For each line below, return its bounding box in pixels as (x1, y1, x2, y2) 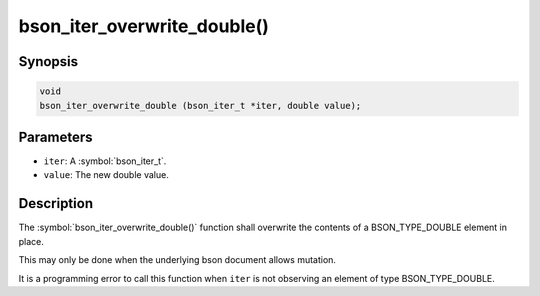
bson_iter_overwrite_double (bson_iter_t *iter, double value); (39, 100, 362, 111)
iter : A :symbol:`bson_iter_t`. (43, 155, 167, 167)
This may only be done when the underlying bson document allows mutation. (18, 254, 337, 266)
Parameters (18, 128, 93, 145)
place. (18, 235, 45, 247)
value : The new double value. (43, 169, 169, 181)
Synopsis (18, 53, 79, 70)
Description (18, 195, 94, 212)
